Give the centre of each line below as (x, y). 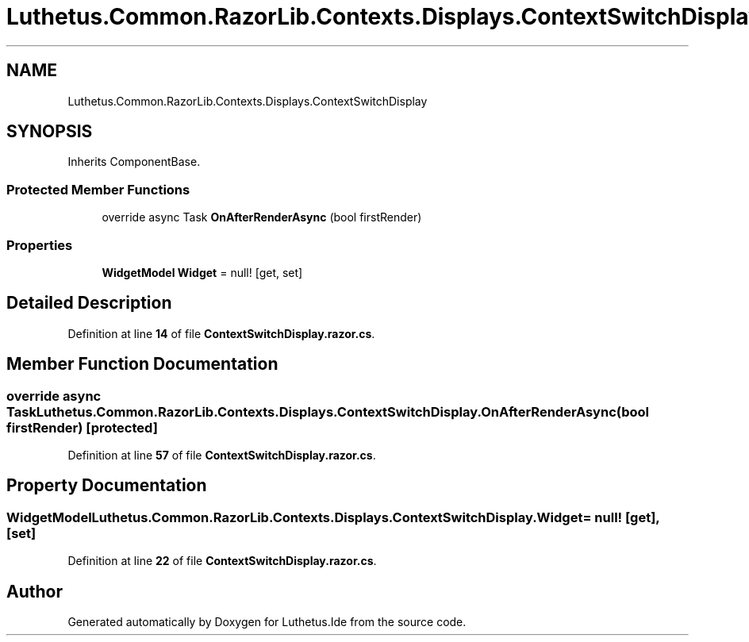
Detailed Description (89, 303)
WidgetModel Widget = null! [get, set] (202, 272)
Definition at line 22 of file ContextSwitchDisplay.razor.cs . (222, 561)
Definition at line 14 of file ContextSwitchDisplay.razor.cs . (221, 333)
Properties (40, 245)
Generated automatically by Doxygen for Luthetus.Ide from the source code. (267, 622)
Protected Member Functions (98, 189)
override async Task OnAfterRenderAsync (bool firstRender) (262, 217)
